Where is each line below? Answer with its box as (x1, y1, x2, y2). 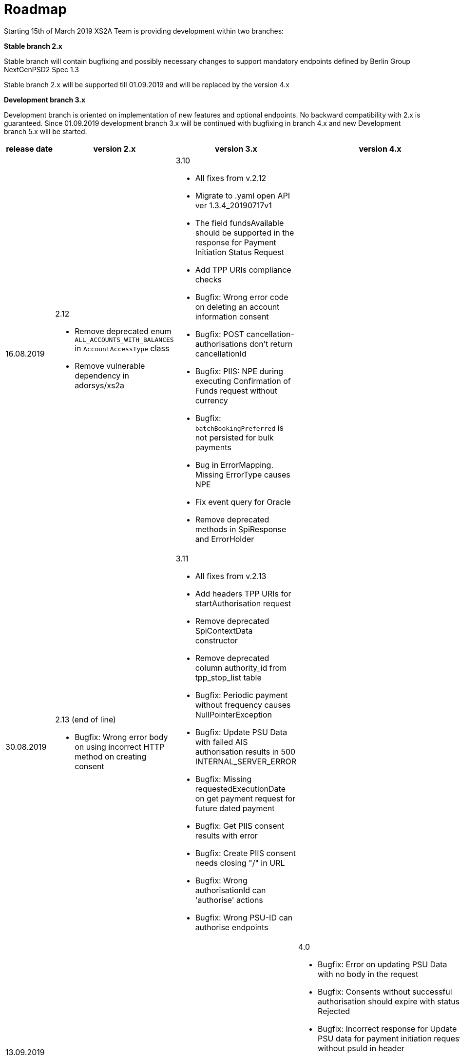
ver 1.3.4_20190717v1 (195, 200, 272, 210)
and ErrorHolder (195, 534, 254, 544)
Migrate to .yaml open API (195, 190, 290, 200)
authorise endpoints (195, 922, 268, 932)
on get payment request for (195, 793, 296, 803)
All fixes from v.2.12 (195, 173, 267, 183)
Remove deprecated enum (75, 326, 172, 337)
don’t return (249, 339, 293, 349)
